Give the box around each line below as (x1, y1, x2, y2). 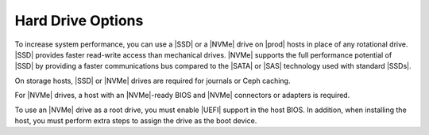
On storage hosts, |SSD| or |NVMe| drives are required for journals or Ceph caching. (14, 76, 291, 85)
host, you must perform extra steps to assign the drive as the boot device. (14, 115, 257, 126)
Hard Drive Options (14, 12, 144, 29)
